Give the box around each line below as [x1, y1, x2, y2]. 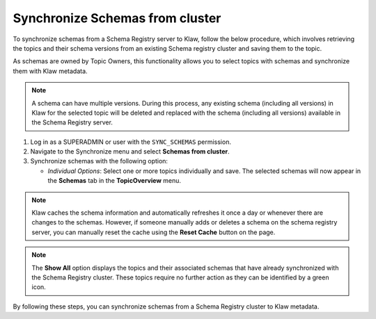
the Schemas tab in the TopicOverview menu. [47, 177, 181, 185]
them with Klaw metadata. [13, 67, 88, 75]
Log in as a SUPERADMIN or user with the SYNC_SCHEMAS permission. [30, 138, 231, 146]
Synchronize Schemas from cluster [13, 10, 221, 26]
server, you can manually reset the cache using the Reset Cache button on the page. [31, 228, 276, 236]
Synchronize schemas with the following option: [30, 157, 169, 165]
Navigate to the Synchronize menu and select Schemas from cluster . [30, 147, 230, 156]
